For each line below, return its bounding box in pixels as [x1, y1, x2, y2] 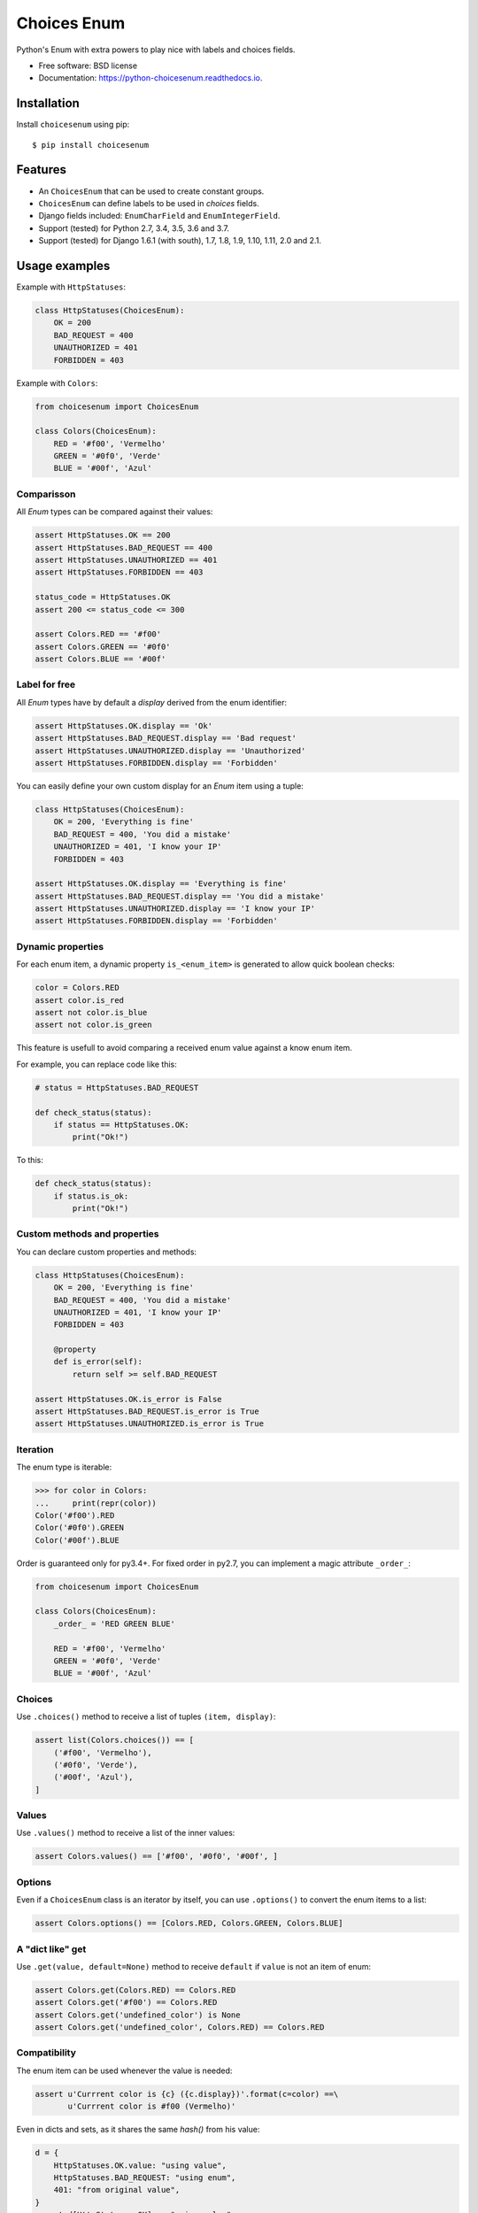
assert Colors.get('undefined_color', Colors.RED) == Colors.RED [35, 2023, 325, 2032]
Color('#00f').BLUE [35, 1535, 119, 1545]
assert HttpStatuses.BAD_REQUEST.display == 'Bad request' [35, 733, 297, 744]
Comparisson [16, 488, 76, 500]
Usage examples [16, 258, 111, 274]
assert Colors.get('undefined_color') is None [35, 2009, 241, 2020]
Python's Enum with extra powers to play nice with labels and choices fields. [16, 44, 296, 55]
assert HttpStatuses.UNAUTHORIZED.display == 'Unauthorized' [35, 745, 306, 756]
